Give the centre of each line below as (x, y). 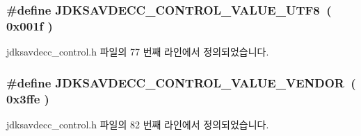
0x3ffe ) (28, 98)
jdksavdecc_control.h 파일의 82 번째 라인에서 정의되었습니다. (138, 124)
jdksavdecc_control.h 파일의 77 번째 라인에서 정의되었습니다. (138, 52)
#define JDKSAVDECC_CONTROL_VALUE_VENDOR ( (181, 82)
